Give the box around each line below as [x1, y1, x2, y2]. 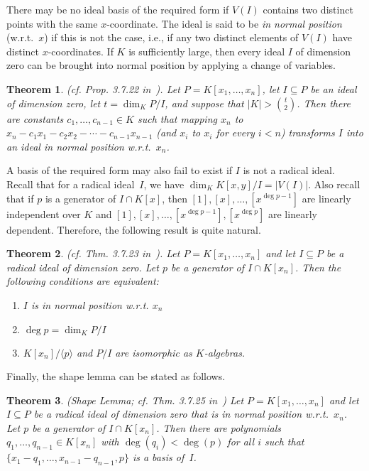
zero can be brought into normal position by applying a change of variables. [6, 58, 336, 72]
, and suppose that [165, 95, 244, 110]
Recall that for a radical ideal [6, 176, 135, 191]
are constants [6, 111, 64, 126]
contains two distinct [263, 2, 353, 16]
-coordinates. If [48, 43, 114, 58]
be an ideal [310, 81, 357, 96]
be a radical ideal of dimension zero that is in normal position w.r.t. [33, 406, 329, 421]
